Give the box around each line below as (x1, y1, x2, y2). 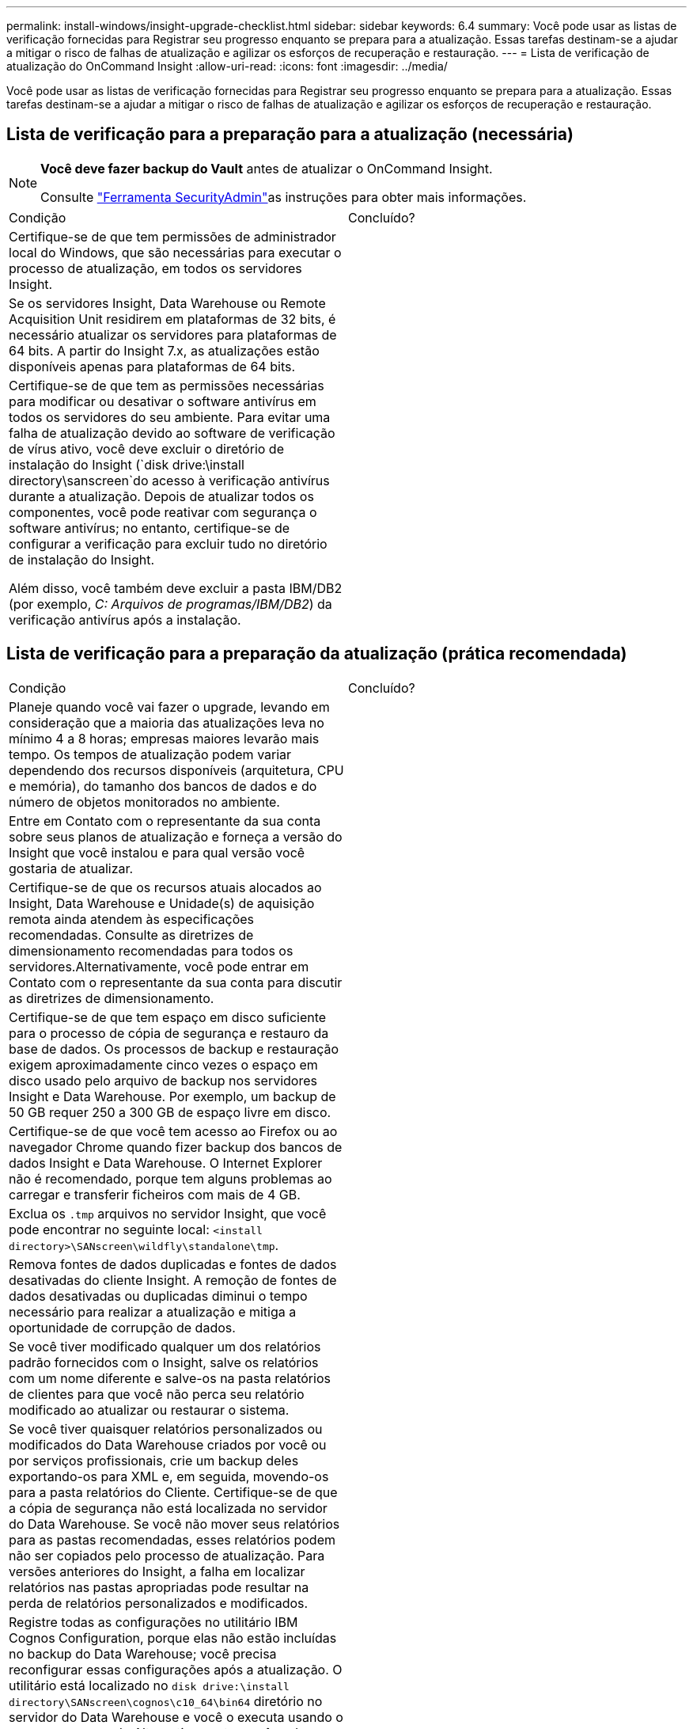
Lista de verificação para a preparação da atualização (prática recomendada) (6, 644, 627, 664)
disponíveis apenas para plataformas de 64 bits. (9, 358, 296, 374)
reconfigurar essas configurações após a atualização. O (9, 1661, 343, 1678)
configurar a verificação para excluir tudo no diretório (9, 535, 328, 552)
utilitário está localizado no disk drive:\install (9, 1677, 290, 1693)
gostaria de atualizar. (9, 860, 134, 876)
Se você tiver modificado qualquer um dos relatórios (9, 1338, 321, 1355)
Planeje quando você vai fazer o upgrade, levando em (9, 698, 330, 715)
